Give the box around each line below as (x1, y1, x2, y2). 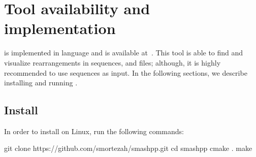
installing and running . (4, 77, 78, 88)
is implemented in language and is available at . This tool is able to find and (4, 47, 243, 58)
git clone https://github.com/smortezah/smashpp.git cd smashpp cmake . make (4, 143, 252, 153)
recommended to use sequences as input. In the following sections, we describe (4, 67, 247, 78)
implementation (4, 18, 116, 39)
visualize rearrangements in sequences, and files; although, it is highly (4, 57, 221, 68)
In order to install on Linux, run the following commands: (4, 125, 184, 136)
